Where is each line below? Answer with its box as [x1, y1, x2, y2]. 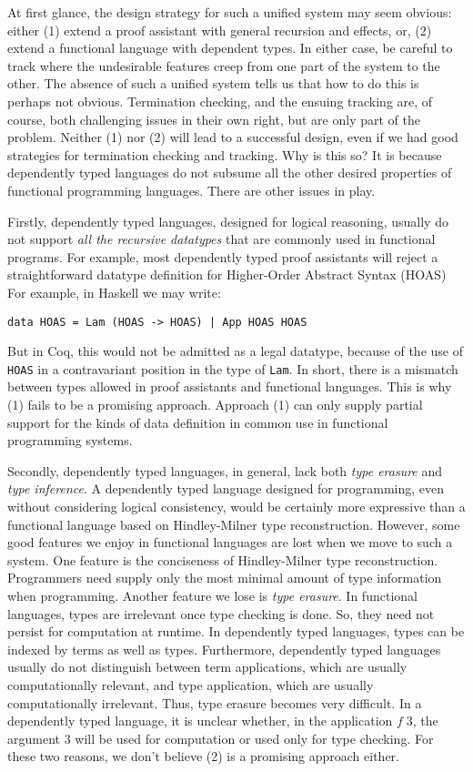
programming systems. [7, 431, 133, 450]
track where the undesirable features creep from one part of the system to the [7, 56, 440, 75]
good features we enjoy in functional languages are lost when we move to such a [7, 533, 453, 552]
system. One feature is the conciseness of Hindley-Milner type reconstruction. [7, 550, 438, 569]
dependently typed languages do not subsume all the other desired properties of [7, 163, 452, 182]
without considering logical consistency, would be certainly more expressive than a [7, 496, 466, 515]
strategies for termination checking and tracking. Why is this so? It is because [7, 145, 442, 164]
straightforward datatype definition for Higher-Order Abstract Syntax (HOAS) [7, 265, 447, 284]
